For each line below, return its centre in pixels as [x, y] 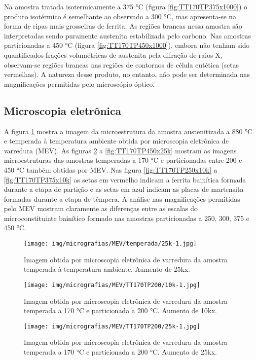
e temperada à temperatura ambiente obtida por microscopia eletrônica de [116, 141]
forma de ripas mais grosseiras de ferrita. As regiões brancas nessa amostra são [123, 26]
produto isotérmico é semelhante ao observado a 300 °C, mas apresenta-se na [120, 16]
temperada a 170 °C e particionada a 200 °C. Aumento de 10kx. [120, 310]
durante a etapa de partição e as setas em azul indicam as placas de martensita [124, 189]
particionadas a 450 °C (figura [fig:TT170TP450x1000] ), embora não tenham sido [127, 45]
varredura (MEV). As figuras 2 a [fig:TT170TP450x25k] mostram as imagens [120, 150]
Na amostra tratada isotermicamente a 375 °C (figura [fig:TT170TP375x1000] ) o [126, 6]
